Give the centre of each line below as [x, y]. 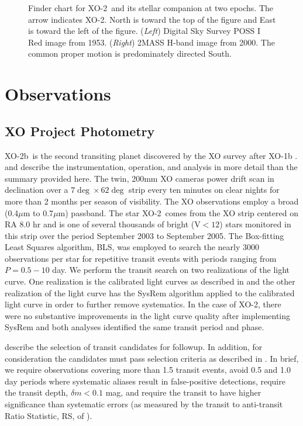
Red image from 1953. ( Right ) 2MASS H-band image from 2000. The [151, 42]
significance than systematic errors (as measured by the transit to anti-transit [144, 404]
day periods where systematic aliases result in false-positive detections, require [145, 381]
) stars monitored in [255, 224]
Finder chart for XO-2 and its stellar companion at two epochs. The [151, 8]
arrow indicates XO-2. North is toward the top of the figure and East [152, 19]
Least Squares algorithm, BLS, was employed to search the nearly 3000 [132, 247]
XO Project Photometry [80, 131]
